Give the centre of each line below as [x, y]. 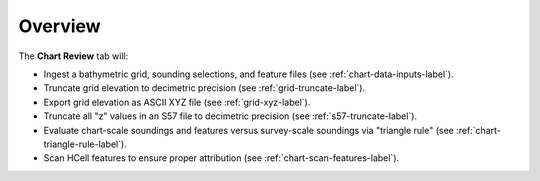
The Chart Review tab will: [73, 56]
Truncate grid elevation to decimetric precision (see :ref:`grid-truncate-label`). [204, 88]
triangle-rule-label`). [85, 144]
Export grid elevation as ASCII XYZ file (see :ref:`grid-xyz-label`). [177, 102]
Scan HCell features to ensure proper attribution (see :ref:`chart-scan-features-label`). [221, 158]
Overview [59, 26]
